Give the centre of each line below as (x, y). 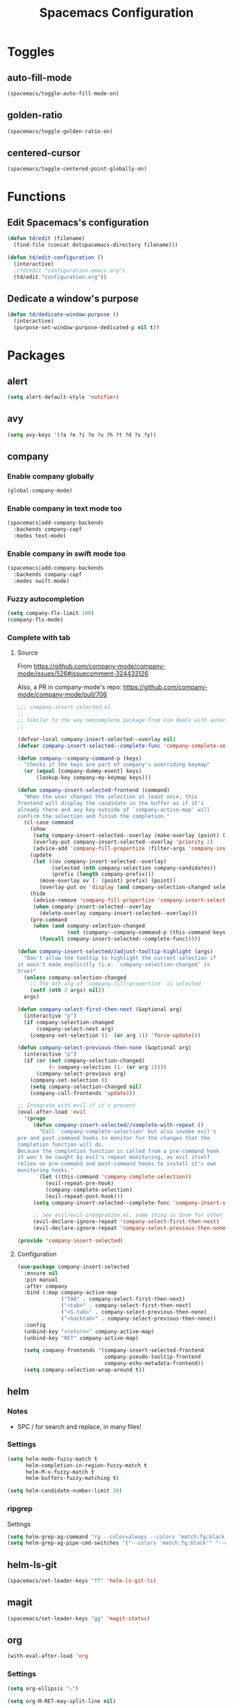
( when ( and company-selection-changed (89, 926)
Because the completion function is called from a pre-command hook (118, 1151)
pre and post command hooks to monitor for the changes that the (113, 1138)
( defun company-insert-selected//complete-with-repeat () (119, 1125)
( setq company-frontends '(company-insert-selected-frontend (114, 1350)
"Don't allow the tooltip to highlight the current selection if (120, 958)
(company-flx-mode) (35, 620)
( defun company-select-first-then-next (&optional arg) (100, 1010)
